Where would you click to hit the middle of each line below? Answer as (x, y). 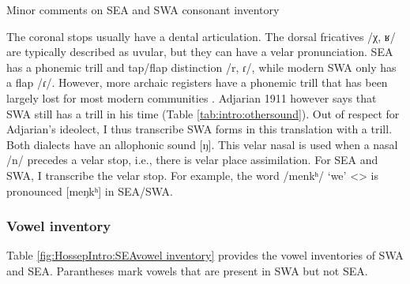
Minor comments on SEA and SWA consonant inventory (143, 9)
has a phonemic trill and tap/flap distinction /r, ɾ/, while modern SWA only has (201, 67)
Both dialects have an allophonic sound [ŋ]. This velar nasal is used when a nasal (202, 144)
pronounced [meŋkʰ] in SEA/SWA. (90, 191)
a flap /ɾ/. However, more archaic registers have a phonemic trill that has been (197, 82)
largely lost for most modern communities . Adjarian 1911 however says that (192, 97)
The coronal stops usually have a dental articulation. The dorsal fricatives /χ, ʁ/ (201, 36)
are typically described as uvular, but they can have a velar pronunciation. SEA (200, 52)
